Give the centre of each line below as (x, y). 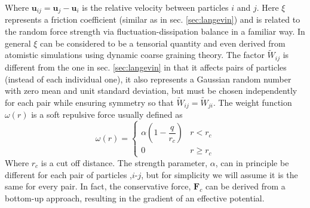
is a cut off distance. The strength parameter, (124, 162)
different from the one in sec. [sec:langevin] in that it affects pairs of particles (146, 67)
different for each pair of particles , (68, 174)
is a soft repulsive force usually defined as (107, 114)
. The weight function (252, 102)
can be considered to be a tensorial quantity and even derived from (163, 43)
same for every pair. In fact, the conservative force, (98, 186)
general (18, 43)
